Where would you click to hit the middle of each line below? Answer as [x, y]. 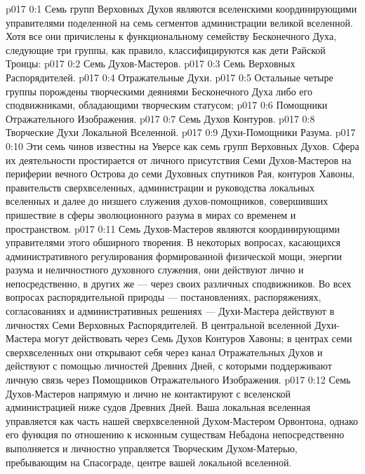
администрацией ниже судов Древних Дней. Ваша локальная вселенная [158, 407]
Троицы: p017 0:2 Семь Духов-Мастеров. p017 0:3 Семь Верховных [151, 63]
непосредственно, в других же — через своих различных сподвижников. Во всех [179, 283]
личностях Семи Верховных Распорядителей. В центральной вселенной [159, 324]
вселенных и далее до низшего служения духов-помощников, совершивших [167, 201]
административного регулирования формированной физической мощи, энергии [174, 256]
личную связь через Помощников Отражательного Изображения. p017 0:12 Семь [178, 380]
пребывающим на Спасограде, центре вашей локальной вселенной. [149, 462]
